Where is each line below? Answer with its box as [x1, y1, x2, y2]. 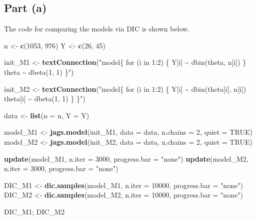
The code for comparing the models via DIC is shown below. [4, 23, 190, 34]
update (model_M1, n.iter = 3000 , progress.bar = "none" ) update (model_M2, [4, 153, 248, 164]
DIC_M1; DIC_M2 [4, 206, 64, 217]
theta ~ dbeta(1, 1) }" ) [4, 66, 74, 77]
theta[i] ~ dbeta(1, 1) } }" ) [4, 93, 85, 104]
